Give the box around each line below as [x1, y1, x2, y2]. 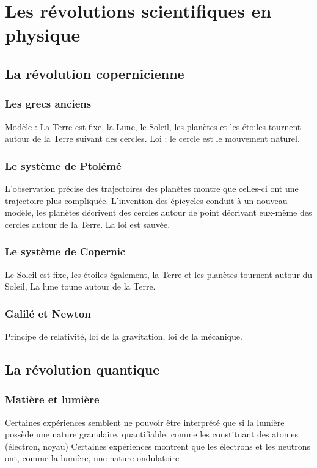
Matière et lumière [5, 392, 100, 407]
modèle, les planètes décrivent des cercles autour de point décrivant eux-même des [5, 206, 312, 219]
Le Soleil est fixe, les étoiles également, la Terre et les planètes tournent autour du [5, 268, 313, 280]
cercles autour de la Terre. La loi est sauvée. [5, 218, 170, 230]
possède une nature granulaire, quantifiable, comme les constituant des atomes [5, 428, 299, 441]
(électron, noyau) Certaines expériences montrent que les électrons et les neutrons [5, 439, 310, 452]
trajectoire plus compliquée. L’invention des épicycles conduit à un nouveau [5, 194, 288, 207]
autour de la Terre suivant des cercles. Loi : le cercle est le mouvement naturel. [5, 132, 300, 145]
